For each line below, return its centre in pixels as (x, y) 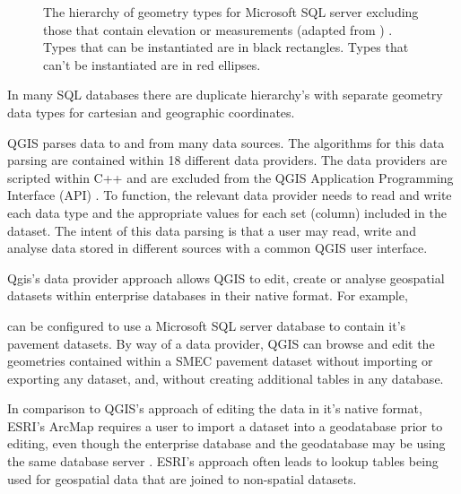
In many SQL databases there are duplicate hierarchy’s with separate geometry (225, 95)
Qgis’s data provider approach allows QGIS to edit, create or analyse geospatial (226, 277)
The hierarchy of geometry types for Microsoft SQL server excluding (231, 12)
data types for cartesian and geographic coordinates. (151, 112)
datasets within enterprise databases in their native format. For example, (208, 295)
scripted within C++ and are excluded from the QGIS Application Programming (230, 177)
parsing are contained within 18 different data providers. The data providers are (227, 160)
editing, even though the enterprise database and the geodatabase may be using (226, 443)
